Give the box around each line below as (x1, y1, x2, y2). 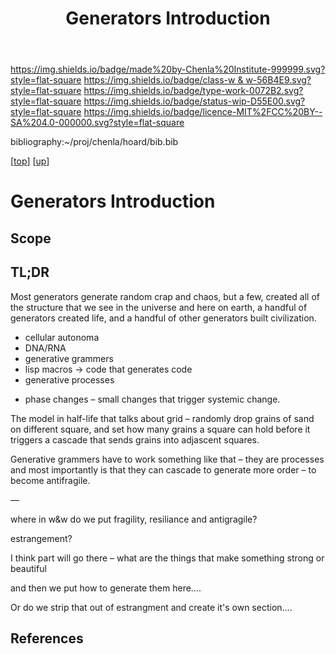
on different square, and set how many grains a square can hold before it (10, 423, 311, 435)
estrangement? (10, 532, 73, 544)
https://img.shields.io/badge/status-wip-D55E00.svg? (83, 95, 306, 107)
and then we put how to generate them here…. (10, 582, 202, 594)
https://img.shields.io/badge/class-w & (83, 74, 244, 86)
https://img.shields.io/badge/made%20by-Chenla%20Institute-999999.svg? (10, 63, 326, 76)
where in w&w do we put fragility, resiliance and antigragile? (10, 513, 258, 525)
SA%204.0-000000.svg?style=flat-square (10, 117, 185, 129)
